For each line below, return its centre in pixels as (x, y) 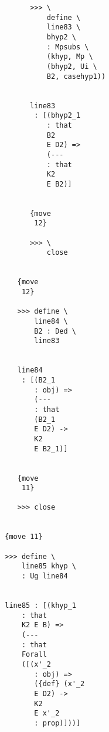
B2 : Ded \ (55, 331)
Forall (34, 655)
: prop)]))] (57, 723)
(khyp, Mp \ (70, 57)
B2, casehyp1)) (76, 76)
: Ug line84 (45, 576)
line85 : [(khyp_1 (40, 606)
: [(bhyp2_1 (57, 116)
